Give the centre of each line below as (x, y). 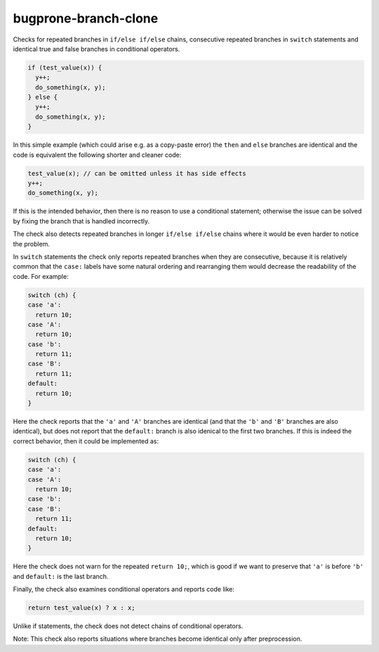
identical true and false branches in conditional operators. (97, 48)
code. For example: (41, 276)
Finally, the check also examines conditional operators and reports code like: (124, 589)
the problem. (32, 244)
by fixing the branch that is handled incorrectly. (81, 221)
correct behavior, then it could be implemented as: (86, 441)
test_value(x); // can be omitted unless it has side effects (137, 173)
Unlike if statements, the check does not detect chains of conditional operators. (128, 626)
